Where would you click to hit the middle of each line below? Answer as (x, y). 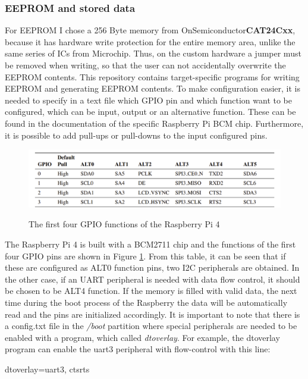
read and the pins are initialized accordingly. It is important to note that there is (153, 314)
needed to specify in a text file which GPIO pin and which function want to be (148, 100)
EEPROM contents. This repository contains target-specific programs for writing (152, 76)
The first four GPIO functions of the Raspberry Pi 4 (124, 224)
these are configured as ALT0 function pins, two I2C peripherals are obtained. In (152, 267)
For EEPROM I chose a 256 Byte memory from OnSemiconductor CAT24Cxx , (150, 30)
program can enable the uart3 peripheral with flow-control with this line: (138, 349)
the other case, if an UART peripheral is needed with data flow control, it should (153, 279)
